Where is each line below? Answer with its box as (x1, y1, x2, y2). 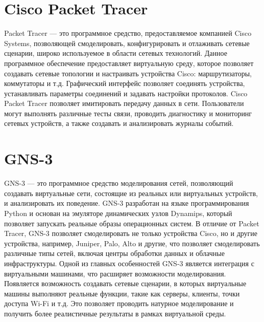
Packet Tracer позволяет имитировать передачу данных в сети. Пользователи (4, 98, 244, 109)
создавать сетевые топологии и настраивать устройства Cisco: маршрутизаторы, (4, 68, 252, 78)
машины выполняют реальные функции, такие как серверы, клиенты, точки (4, 288, 240, 298)
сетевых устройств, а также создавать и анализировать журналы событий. (4, 118, 234, 128)
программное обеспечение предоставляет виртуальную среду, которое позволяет (4, 57, 254, 68)
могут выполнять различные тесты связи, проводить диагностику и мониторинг (4, 108, 252, 118)
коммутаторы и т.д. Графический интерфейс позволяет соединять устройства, (4, 78, 245, 89)
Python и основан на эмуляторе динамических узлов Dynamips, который (4, 207, 232, 218)
